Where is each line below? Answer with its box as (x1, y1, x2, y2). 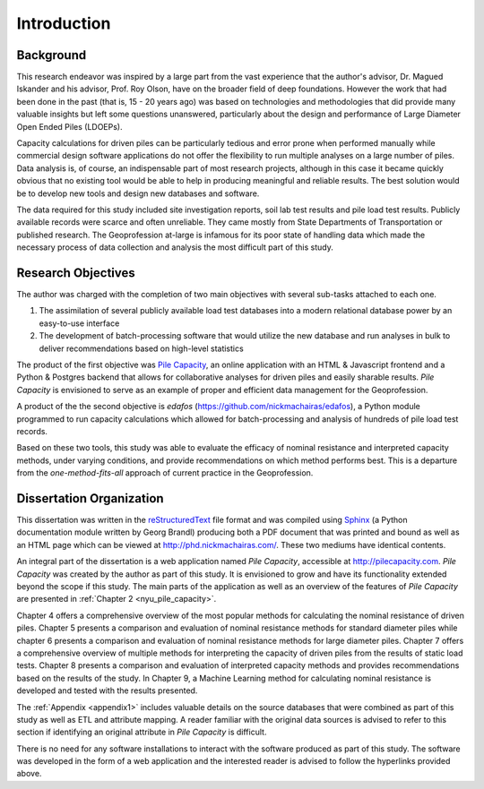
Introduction (16, 13, 111, 33)
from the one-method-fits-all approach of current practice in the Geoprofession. (16, 467, 314, 478)
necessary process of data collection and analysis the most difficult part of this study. (16, 242, 333, 253)
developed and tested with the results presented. (16, 685, 198, 696)
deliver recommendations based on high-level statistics (39, 343, 244, 354)
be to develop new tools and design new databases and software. (16, 188, 260, 199)
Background (16, 47, 87, 63)
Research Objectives (16, 265, 135, 280)
